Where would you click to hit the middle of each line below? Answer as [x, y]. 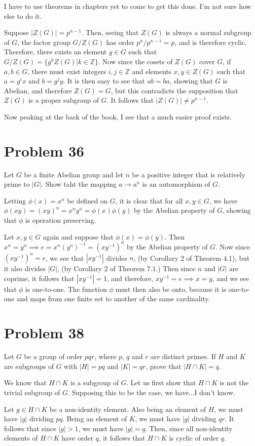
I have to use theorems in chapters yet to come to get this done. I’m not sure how [127, 6]
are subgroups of [29, 366]
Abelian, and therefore [38, 90]
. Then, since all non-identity [189, 428]
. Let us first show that [161, 383]
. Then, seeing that [110, 32]
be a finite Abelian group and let [73, 174]
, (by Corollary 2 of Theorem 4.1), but [191, 258]
